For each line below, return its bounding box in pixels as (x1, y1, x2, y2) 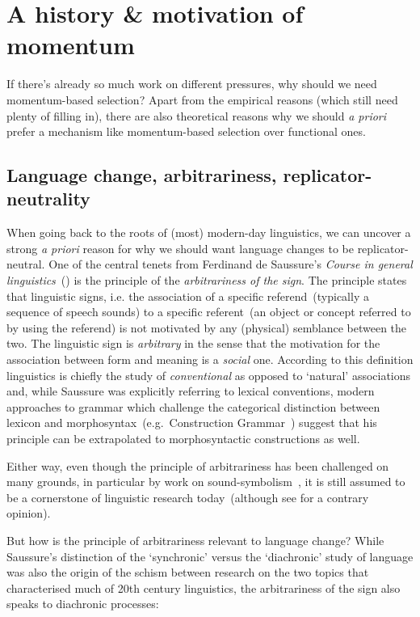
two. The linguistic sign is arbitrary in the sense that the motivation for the (6, 335, 380, 352)
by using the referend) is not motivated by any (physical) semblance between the (6, 319, 407, 336)
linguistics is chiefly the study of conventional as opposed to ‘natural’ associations (6, 366, 411, 383)
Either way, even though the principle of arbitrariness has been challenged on (6, 457, 389, 474)
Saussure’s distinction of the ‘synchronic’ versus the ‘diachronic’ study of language (6, 547, 414, 564)
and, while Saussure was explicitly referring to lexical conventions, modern (6, 382, 375, 399)
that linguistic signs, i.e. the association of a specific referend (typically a (6, 287, 369, 304)
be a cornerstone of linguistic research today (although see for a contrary (6, 488, 369, 505)
